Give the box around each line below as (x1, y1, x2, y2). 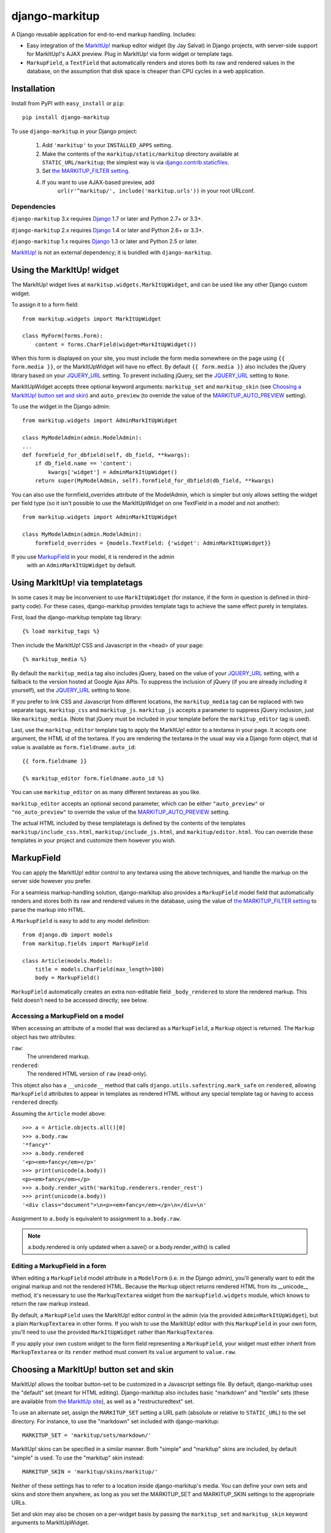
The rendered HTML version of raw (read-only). (26, 1070, 148, 1077)
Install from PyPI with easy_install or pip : (11, 100, 125, 107)
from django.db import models (22, 931, 113, 938)
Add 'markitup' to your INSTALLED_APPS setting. (42, 142, 173, 149)
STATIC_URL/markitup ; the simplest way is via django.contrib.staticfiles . (42, 158, 230, 166)
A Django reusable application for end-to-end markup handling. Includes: (11, 31, 196, 38)
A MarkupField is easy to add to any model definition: (11, 917, 150, 925)
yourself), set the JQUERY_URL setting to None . (11, 687, 132, 694)
